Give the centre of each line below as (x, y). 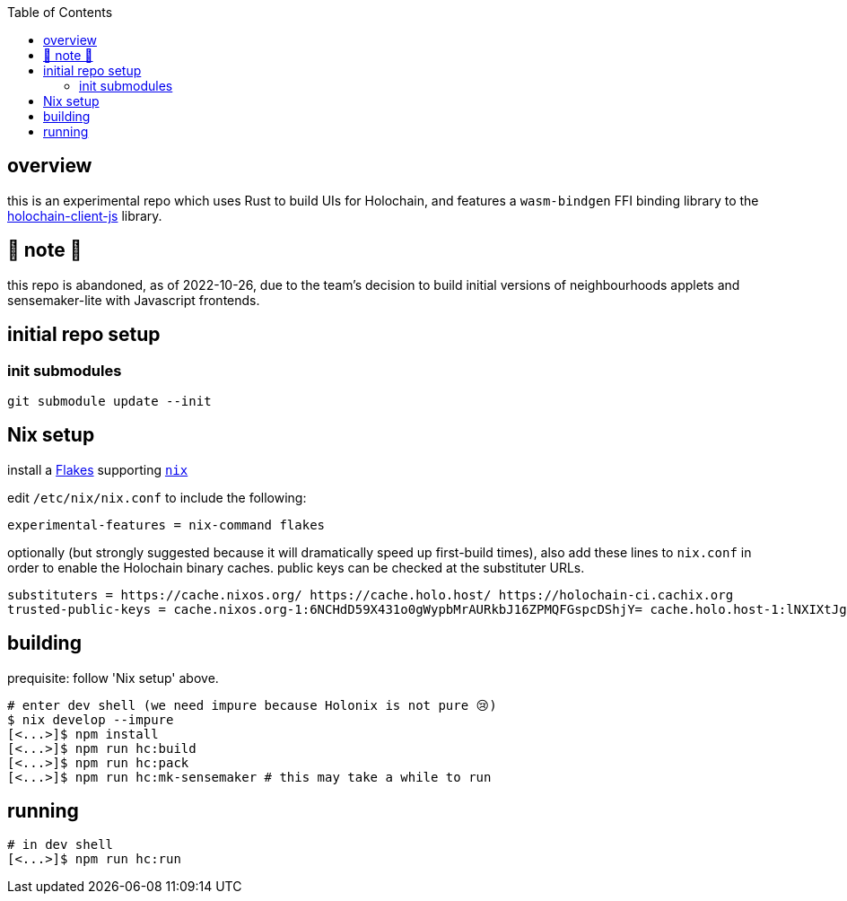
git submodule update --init (109, 401)
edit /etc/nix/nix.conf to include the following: (157, 497)
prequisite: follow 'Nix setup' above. (113, 678)
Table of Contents (60, 12)
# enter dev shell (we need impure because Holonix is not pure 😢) (252, 705)
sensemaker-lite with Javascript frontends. (134, 300)
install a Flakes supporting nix (98, 469)
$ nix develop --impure (91, 719)
